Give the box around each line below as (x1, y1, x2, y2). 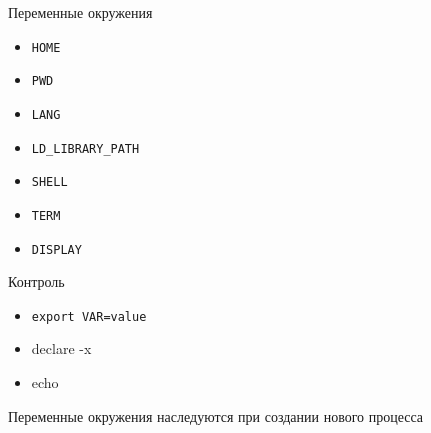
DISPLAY (31, 242, 82, 257)
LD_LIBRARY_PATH (31, 141, 140, 156)
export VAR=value (31, 309, 147, 324)
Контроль (8, 271, 65, 292)
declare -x (31, 338, 92, 359)
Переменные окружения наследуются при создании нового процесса (8, 405, 424, 426)
